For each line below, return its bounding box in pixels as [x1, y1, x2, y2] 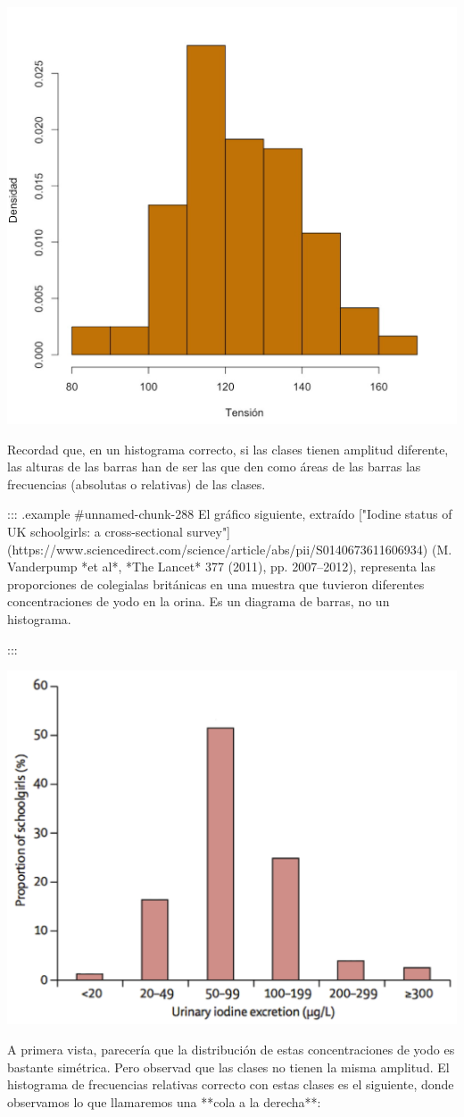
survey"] [186, 522, 231, 541]
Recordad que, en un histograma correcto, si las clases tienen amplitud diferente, [7, 439, 449, 458]
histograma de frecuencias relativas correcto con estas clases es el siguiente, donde [7, 1075, 454, 1094]
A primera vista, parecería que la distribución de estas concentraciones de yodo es [7, 1040, 455, 1058]
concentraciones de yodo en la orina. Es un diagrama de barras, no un [7, 592, 390, 611]
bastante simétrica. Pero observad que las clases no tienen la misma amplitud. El [7, 1057, 450, 1076]
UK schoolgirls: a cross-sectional [7, 522, 183, 541]
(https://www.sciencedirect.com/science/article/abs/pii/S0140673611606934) [7, 539, 428, 558]
